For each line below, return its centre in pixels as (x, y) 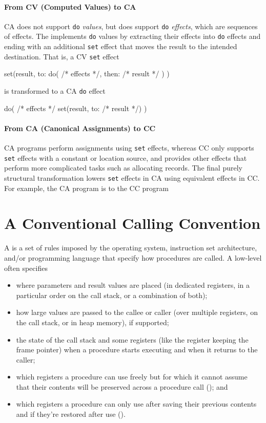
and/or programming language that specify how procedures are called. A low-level (133, 257)
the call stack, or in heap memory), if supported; (93, 322)
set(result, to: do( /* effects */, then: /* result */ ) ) (87, 73)
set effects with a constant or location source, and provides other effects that (126, 157)
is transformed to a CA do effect (55, 91)
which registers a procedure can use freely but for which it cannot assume (132, 377)
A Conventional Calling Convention (132, 223)
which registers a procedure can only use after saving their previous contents (136, 404)
